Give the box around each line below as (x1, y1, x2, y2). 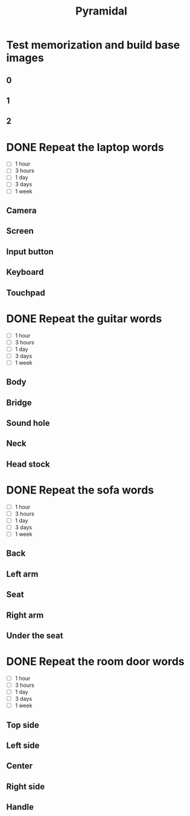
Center (6, 761, 33, 771)
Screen (6, 226, 34, 236)
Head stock (6, 459, 50, 469)
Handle (6, 802, 34, 812)
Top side (6, 720, 39, 730)
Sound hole (6, 418, 50, 428)
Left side (6, 741, 40, 750)
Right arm (6, 610, 44, 620)
